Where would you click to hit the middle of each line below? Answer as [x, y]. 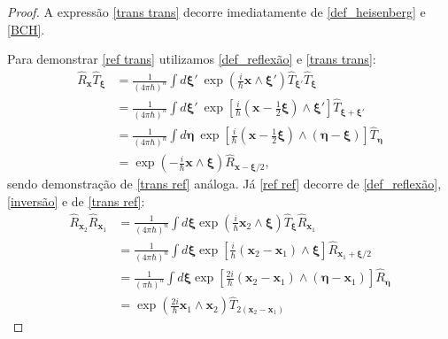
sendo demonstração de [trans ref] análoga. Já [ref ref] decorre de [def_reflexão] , [224, 184]
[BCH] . [26, 29]
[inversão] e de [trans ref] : [76, 201]
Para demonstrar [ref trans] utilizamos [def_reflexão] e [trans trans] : [192, 59]
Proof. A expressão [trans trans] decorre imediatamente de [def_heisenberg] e [216, 12]
